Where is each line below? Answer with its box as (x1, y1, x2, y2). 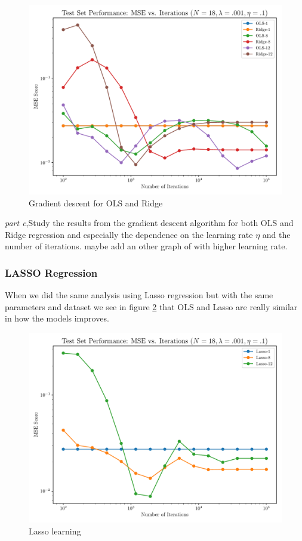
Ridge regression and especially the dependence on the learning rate (5, 228, 253, 240)
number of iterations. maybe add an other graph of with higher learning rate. (5, 240, 288, 252)
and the (262, 228, 291, 240)
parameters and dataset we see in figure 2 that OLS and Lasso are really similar (5, 300, 298, 313)
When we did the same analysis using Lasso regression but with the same (5, 289, 273, 301)
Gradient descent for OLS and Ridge (29, 196, 163, 209)
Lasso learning (29, 524, 81, 537)
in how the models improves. (5, 312, 109, 324)
